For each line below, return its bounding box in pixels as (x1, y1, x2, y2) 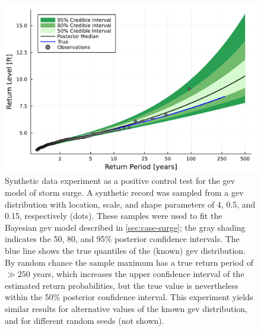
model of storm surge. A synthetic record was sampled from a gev (5, 186, 244, 198)
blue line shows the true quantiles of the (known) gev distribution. (5, 244, 246, 256)
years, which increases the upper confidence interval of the (33, 268, 244, 280)
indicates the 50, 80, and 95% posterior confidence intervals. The (5, 233, 240, 245)
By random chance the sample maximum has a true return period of (5, 256, 253, 268)
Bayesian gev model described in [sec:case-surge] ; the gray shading (5, 221, 246, 233)
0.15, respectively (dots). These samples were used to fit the (5, 209, 222, 222)
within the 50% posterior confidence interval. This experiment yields (5, 291, 253, 303)
